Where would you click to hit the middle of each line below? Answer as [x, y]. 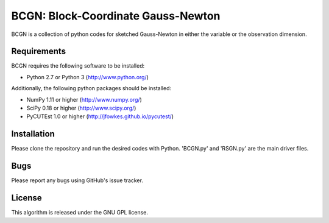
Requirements [39, 51]
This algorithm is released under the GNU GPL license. [80, 213]
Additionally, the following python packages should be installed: [91, 88]
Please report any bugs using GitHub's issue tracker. [77, 180]
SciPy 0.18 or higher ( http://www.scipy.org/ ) [81, 108]
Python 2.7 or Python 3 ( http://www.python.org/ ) [88, 77]
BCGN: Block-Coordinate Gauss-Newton [116, 16]
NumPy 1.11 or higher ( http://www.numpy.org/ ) [84, 99]
